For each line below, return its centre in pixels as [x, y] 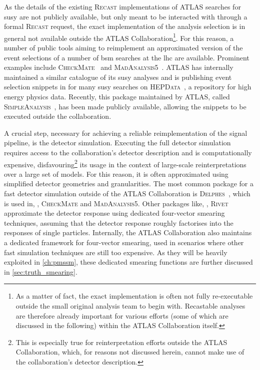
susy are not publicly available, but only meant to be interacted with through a [126, 16]
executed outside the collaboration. [58, 116]
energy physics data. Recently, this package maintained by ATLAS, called [117, 96]
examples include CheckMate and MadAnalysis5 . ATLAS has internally [119, 67]
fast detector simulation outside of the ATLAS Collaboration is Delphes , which [127, 193]
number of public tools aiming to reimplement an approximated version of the [123, 48]
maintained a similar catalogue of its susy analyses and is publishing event [118, 77]
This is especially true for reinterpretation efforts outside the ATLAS [121, 342]
